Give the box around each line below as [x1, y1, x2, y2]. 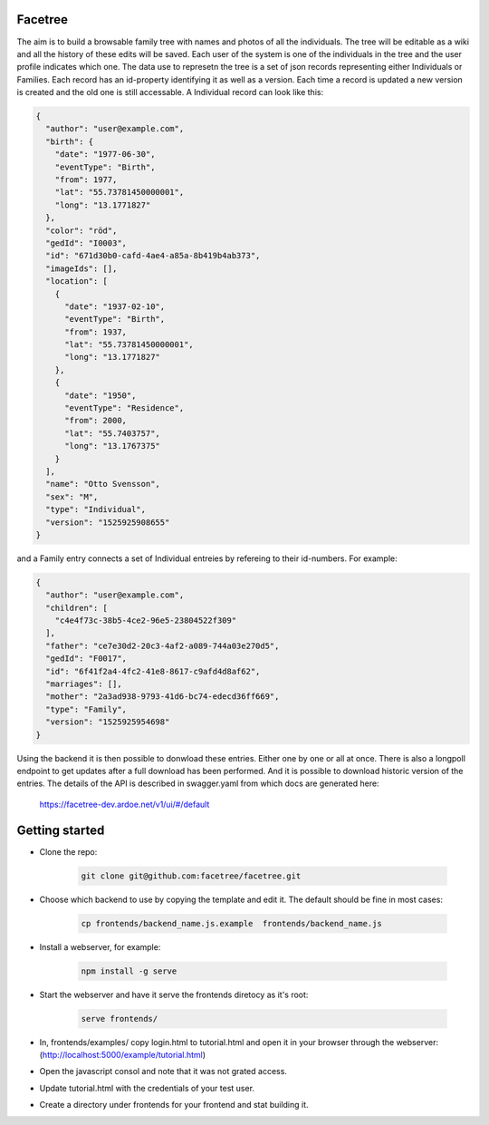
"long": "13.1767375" [64, 441, 160, 451]
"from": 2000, [64, 415, 127, 426]
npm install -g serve [81, 965, 177, 976]
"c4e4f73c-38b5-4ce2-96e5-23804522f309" [54, 616, 237, 626]
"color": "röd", [45, 225, 118, 236]
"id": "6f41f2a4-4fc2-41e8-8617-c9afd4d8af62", [45, 666, 261, 676]
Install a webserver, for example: [39, 941, 161, 952]
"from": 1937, [64, 326, 127, 337]
